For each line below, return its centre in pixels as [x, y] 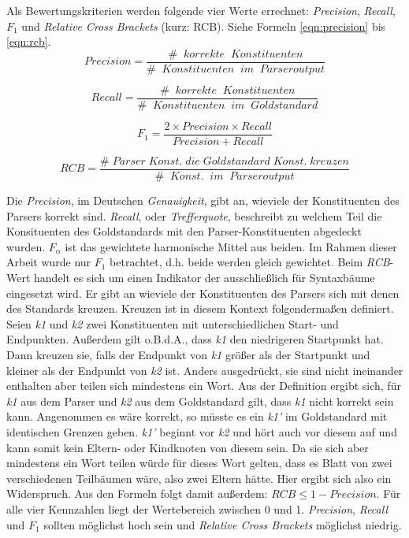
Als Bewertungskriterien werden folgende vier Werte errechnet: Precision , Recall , [201, 10]
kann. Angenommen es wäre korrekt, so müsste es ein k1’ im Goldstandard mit [197, 416]
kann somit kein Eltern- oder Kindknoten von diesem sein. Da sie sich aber [188, 447]
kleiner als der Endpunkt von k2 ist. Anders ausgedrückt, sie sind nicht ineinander [205, 370]
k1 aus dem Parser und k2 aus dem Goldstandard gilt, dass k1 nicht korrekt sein [200, 401]
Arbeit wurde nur [49, 262]
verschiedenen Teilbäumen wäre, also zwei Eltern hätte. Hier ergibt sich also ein [199, 478]
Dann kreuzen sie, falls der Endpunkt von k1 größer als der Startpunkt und [188, 354]
